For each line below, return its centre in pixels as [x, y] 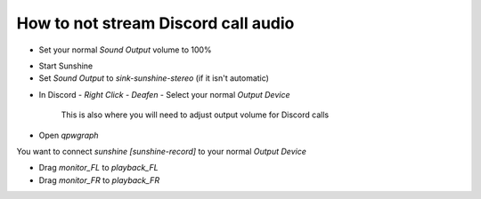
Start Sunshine [66, 66]
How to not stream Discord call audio [155, 23]
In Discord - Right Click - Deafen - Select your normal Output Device [164, 94]
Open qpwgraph [69, 135]
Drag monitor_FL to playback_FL [99, 168]
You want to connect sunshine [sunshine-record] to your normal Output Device [161, 151]
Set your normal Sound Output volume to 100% [126, 50]
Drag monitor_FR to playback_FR [99, 180]
